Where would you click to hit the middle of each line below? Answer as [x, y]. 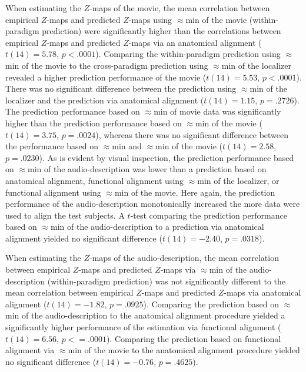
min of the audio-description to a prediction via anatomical [157, 227]
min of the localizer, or [238, 180]
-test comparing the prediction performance [209, 215]
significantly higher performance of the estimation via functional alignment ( [143, 327]
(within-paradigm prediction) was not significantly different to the [167, 281]
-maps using [150, 19]
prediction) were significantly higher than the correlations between [162, 31]
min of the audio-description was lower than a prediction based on [147, 169]
